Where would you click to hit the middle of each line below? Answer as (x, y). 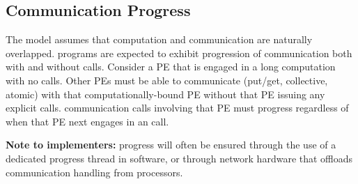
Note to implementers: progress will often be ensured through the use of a (171, 145)
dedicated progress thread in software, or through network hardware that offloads (179, 158)
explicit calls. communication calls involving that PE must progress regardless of (177, 108)
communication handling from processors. (94, 172)
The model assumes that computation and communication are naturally (159, 39)
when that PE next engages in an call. (87, 121)
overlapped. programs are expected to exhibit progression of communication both (179, 53)
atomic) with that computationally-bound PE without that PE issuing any (165, 94)
